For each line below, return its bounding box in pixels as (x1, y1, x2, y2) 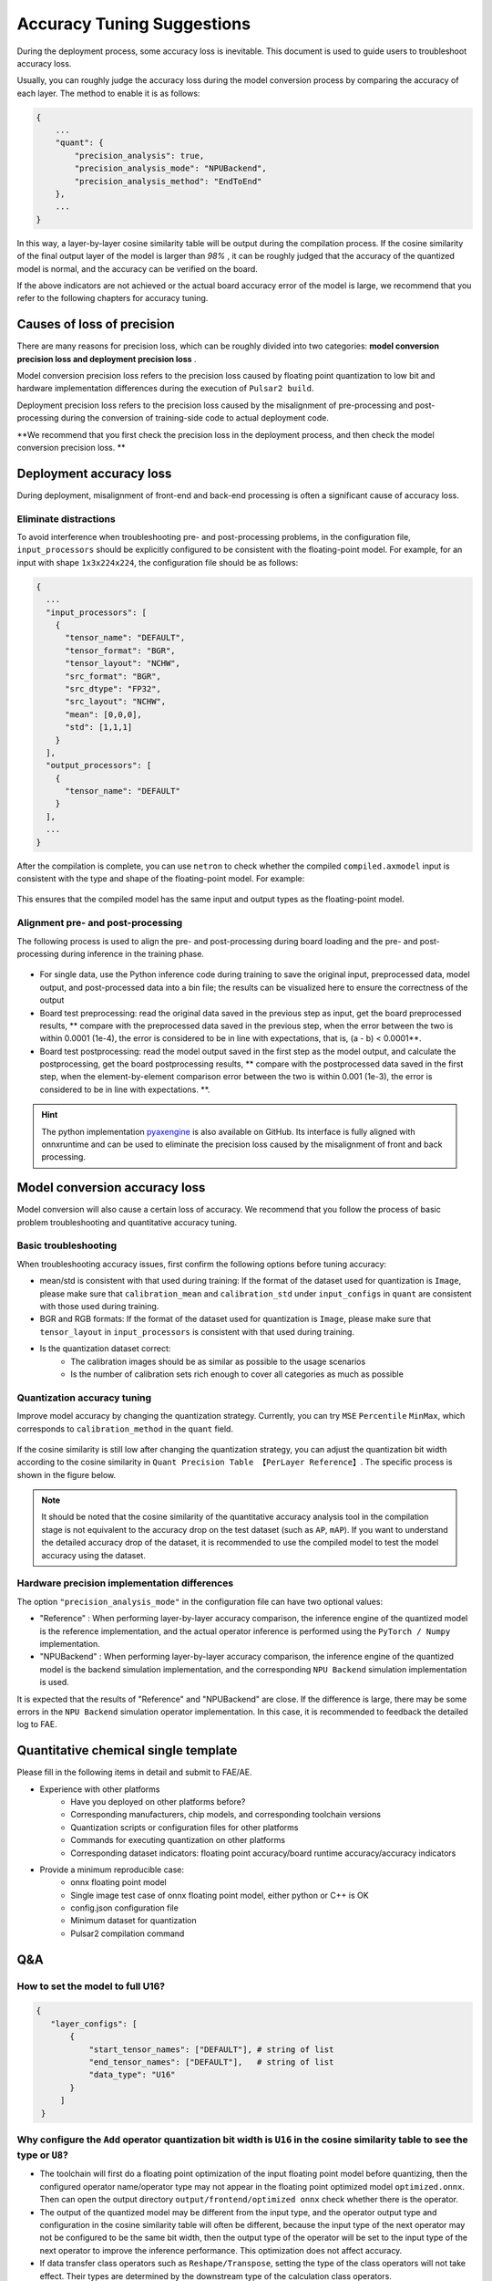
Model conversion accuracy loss (16, 1180, 206, 1195)
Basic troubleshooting (16, 1239, 118, 1252)
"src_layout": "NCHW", (65, 696, 167, 707)
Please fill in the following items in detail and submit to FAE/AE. (16, 1766, 252, 1778)
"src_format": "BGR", (65, 671, 161, 682)
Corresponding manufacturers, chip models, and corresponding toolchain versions (70, 1809, 382, 1820)
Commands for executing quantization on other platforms (70, 1835, 286, 1846)
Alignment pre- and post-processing (16, 917, 183, 930)
